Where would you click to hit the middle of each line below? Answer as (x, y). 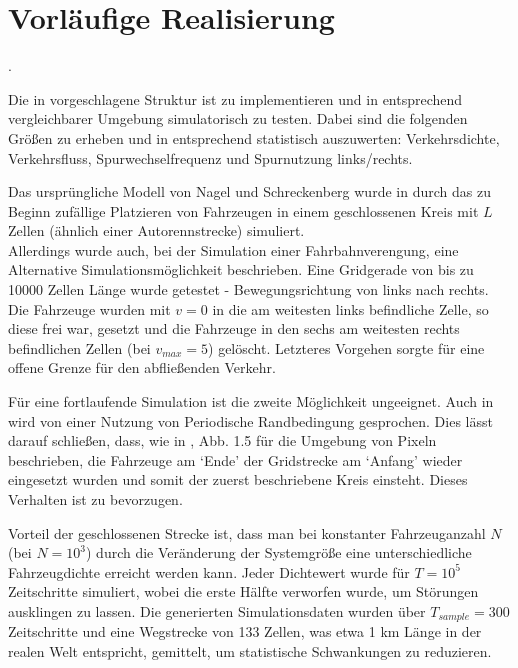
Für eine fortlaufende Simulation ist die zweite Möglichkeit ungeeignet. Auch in (251, 401)
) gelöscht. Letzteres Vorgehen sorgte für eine (346, 347)
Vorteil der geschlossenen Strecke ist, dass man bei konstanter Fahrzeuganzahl (247, 532)
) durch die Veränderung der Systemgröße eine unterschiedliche (279, 552)
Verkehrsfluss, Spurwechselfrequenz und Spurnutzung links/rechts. (210, 157)
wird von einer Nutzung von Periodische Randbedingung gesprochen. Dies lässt (250, 420)
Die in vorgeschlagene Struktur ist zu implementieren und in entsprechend (235, 98)
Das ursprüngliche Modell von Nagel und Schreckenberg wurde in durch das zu (249, 191)
